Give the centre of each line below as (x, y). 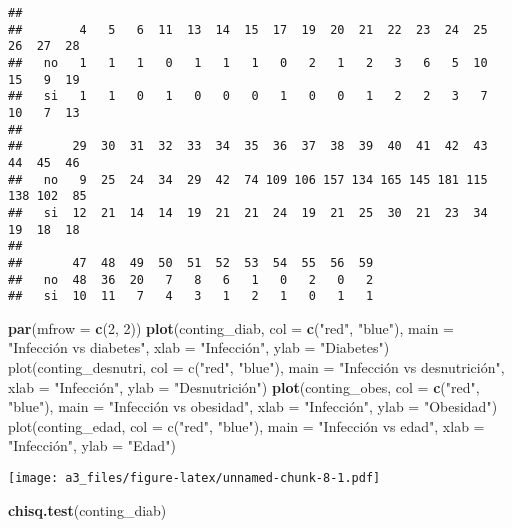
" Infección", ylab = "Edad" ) (92, 445)
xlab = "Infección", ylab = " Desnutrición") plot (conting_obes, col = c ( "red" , (244, 386)
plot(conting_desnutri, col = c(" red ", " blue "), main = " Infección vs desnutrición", (256, 367)
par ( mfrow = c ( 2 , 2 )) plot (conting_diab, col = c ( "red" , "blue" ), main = (231, 327)
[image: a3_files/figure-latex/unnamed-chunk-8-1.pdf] (194, 477)
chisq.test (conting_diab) (87, 509)
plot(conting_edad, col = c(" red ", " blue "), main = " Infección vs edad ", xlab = (246, 425)
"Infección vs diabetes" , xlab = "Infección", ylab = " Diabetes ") (199, 347)
